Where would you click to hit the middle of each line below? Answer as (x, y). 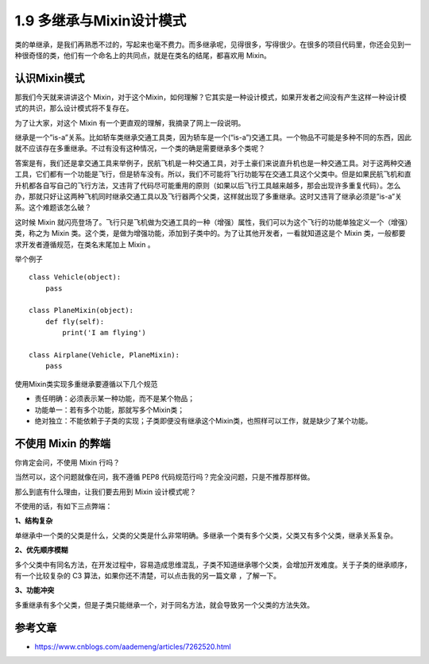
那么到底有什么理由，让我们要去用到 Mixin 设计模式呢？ (106, 492)
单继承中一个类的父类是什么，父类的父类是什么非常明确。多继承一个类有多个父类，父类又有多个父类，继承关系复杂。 (206, 535)
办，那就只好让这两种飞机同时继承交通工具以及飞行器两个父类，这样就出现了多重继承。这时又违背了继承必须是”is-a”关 (209, 196)
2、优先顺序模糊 (41, 550)
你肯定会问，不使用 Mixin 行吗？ (68, 462)
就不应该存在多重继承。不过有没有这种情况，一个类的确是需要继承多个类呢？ (140, 149)
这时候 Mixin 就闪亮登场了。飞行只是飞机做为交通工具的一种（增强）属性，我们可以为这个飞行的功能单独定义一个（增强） (213, 222)
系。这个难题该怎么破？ (53, 207)
